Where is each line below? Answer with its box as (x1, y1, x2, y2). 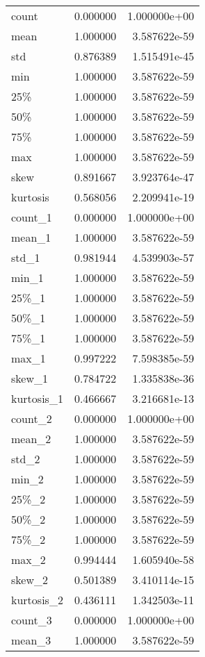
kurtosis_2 (11, 592, 63, 608)
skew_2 (11, 572, 48, 588)
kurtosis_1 (11, 390, 63, 406)
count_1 (11, 209, 52, 225)
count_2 (11, 410, 52, 426)
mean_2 (11, 431, 51, 447)
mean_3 (11, 632, 51, 648)
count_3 (11, 612, 52, 628)
